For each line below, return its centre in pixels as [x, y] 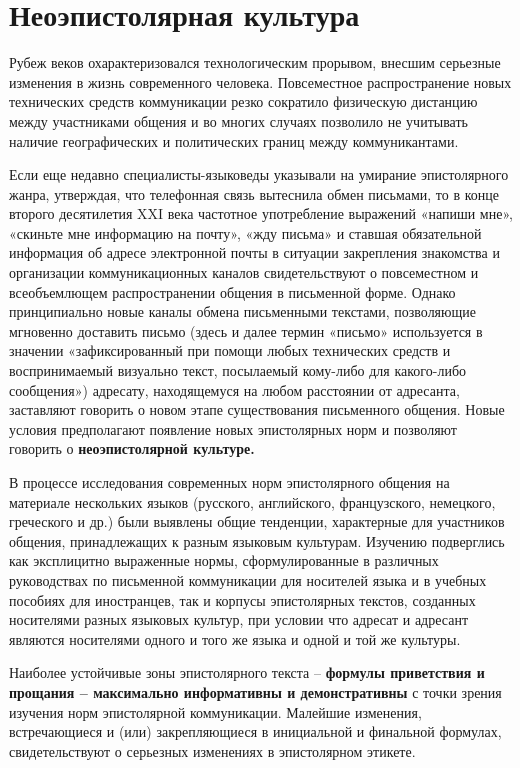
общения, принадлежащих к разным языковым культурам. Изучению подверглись [257, 540]
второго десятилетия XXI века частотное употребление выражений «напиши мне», [261, 213]
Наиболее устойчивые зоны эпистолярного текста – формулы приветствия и [247, 672]
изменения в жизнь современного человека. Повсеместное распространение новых [260, 81]
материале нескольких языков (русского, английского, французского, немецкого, [252, 501]
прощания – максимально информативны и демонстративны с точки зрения [255, 691]
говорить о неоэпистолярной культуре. [132, 448]
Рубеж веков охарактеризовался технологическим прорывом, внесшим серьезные [255, 62]
